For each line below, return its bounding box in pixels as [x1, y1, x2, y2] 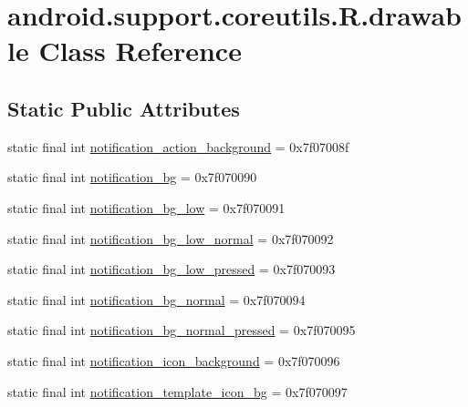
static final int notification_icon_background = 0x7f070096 [7, 351, 340, 370]
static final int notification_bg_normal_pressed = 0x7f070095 [7, 321, 356, 340]
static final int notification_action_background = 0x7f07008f [7, 137, 349, 156]
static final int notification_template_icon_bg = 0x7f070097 [7, 382, 348, 401]
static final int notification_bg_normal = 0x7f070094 [7, 290, 306, 309]
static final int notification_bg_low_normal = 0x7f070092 [7, 229, 334, 248]
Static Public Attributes [7, 94, 240, 122]
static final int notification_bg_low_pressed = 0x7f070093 [7, 259, 336, 279]
